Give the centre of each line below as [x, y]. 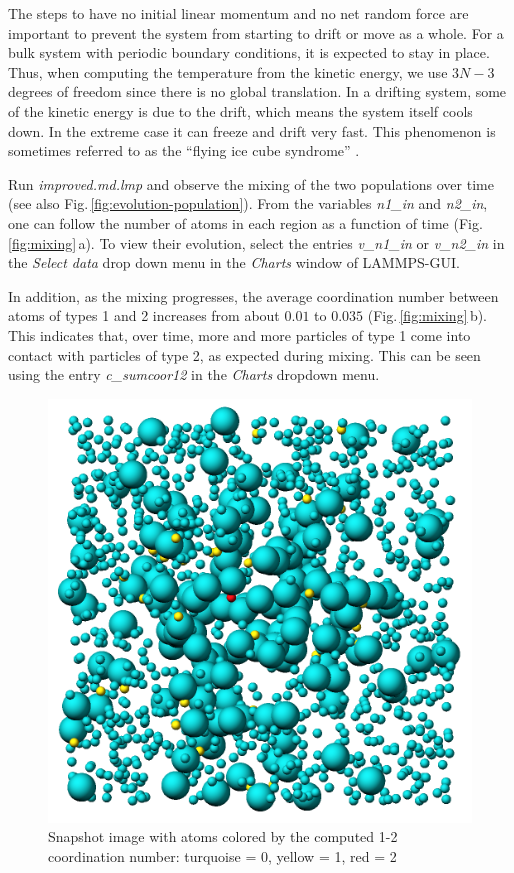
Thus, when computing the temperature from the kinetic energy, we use [228, 71]
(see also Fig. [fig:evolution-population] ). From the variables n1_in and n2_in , [248, 203]
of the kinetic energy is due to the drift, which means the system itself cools [240, 110]
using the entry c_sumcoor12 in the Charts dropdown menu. [194, 374]
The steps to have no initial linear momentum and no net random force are [238, 13]
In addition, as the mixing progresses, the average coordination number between [253, 295]
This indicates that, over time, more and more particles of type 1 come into [239, 334]
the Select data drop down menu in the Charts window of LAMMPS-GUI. [234, 262]
